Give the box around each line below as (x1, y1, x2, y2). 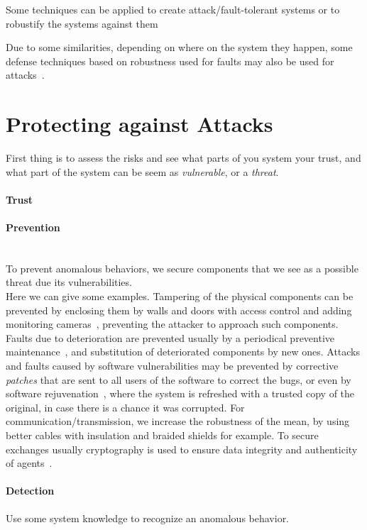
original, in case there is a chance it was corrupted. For (6, 399, 245, 414)
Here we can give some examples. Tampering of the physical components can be (6, 289, 354, 304)
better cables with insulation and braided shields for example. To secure (6, 427, 319, 442)
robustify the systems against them (6, 16, 158, 31)
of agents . (6, 456, 53, 470)
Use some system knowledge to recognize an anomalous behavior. (6, 510, 290, 525)
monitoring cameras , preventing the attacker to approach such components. (6, 316, 339, 331)
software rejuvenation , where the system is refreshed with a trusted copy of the (6, 386, 355, 401)
